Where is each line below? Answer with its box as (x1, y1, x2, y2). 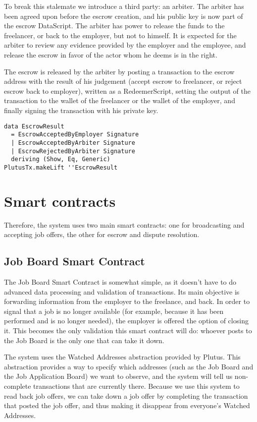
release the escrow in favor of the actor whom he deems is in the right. (4, 49, 217, 60)
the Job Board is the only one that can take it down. (4, 335, 164, 345)
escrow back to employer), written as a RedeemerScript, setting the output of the (4, 85, 251, 96)
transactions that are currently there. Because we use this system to (33, 380, 240, 391)
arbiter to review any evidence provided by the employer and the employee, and (4, 40, 246, 50)
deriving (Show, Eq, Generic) (11, 156, 110, 163)
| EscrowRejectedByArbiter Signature (11, 147, 135, 155)
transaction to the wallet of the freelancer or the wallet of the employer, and (4, 95, 235, 106)
